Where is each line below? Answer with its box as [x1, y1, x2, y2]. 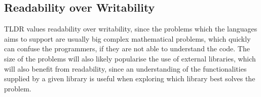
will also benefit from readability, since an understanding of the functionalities [4, 63, 247, 74]
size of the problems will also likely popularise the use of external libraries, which [4, 53, 256, 63]
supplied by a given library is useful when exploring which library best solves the [4, 73, 255, 84]
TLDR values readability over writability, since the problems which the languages [4, 23, 257, 34]
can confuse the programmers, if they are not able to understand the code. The [4, 43, 250, 54]
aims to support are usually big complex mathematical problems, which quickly [4, 33, 251, 44]
